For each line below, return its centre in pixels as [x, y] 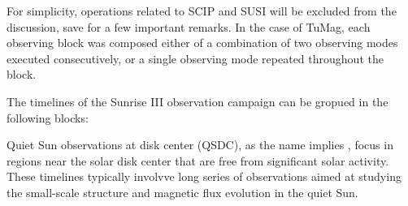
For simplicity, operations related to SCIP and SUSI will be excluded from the [202, 11]
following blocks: [48, 117]
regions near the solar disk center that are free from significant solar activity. [198, 160]
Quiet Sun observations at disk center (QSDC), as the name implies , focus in [200, 145]
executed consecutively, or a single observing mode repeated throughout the [195, 58]
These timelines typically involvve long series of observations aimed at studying [204, 176]
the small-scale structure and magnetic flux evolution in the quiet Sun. [182, 192]
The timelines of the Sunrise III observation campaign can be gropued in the [197, 101]
